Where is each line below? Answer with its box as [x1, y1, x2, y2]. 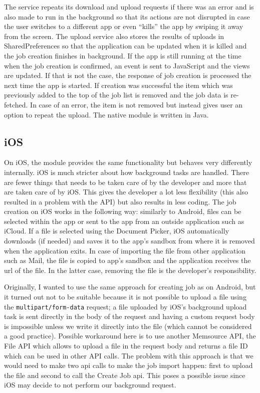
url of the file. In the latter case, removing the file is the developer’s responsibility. [4, 264, 256, 275]
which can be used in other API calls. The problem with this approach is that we [4, 350, 253, 360]
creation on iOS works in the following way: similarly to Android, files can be [4, 206, 241, 216]
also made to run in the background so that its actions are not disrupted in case [4, 11, 250, 21]
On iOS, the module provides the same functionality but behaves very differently [4, 157, 252, 167]
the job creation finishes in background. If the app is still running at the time [4, 50, 241, 60]
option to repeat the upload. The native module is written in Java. [4, 109, 209, 119]
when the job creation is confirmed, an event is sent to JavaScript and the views [4, 60, 250, 70]
